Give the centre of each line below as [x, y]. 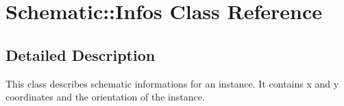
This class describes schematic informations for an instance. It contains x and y [172, 83]
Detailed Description [81, 54]
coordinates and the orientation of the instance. [105, 97]
